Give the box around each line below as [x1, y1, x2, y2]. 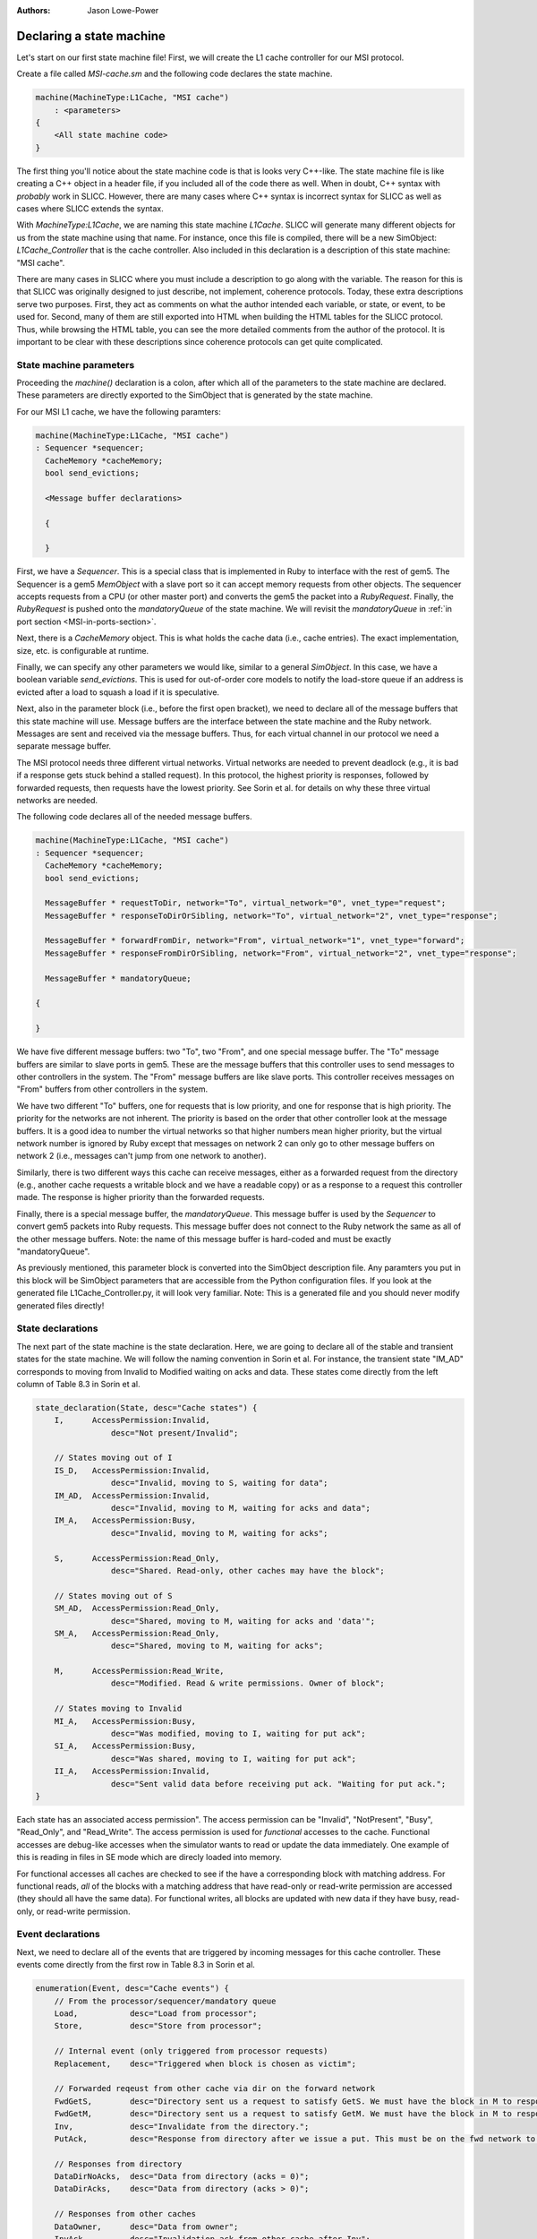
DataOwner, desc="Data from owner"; [54, 2221, 239, 2232]
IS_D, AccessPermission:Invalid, [54, 1465, 210, 1475]
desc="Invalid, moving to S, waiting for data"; [110, 1478, 328, 1488]
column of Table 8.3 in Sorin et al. [16, 1378, 141, 1389]
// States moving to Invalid [54, 1703, 183, 1714]
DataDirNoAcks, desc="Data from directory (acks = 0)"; [54, 2172, 310, 2182]
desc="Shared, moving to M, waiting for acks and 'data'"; [110, 1616, 376, 1626]
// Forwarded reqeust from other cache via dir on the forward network [54, 2083, 376, 2094]
